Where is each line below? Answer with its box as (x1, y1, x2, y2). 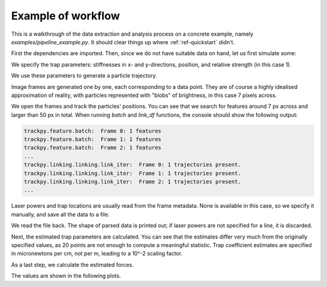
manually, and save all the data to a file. (11, 211, 110, 218)
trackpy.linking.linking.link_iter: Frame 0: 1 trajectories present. (24, 161, 242, 168)
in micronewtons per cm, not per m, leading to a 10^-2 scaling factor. (11, 250, 183, 257)
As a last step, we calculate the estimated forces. (11, 261, 134, 268)
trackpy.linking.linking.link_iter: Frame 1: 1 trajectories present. (24, 170, 242, 177)
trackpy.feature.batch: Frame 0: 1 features (24, 127, 162, 134)
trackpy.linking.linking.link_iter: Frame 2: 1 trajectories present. (24, 179, 242, 185)
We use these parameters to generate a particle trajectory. (11, 72, 157, 79)
